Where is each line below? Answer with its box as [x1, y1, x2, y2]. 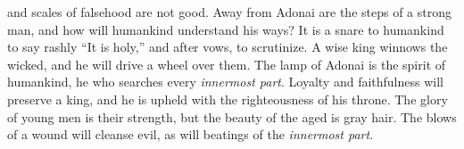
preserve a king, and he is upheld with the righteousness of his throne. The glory [7, 89, 448, 108]
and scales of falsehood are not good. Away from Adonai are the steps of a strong [7, 3, 452, 21]
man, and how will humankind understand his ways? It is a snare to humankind [7, 20, 444, 38]
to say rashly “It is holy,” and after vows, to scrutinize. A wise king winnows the [7, 37, 448, 56]
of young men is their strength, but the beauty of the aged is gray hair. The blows [7, 107, 457, 126]
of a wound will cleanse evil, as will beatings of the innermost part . [7, 125, 374, 144]
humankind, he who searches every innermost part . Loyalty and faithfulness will [7, 72, 443, 91]
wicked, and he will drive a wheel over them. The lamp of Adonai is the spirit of [7, 54, 446, 73]
